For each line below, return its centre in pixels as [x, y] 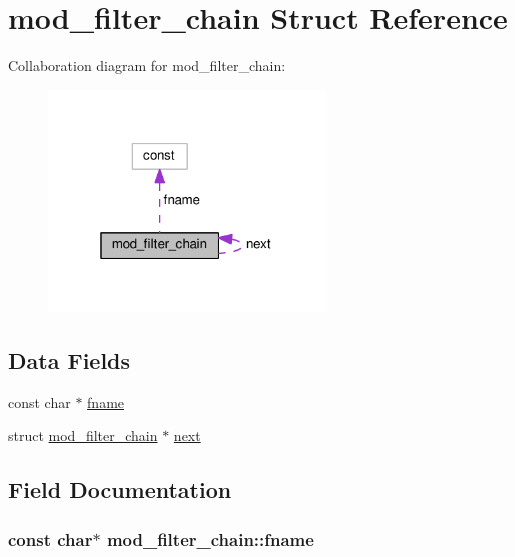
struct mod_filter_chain [83, 435]
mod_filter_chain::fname [210, 538]
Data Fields [69, 360]
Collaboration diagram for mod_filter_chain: [147, 65]
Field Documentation [120, 489]
